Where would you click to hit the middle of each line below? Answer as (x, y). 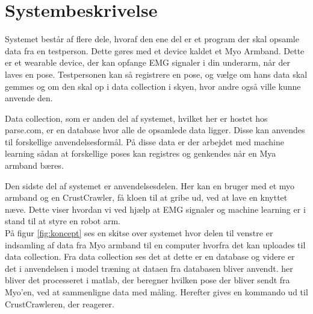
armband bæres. (34, 165)
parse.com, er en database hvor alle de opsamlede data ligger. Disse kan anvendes (155, 130)
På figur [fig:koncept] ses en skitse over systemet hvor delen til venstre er (139, 233)
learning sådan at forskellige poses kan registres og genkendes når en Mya (141, 153)
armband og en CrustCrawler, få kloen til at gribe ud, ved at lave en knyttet (146, 197)
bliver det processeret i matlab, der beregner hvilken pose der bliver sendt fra (147, 280)
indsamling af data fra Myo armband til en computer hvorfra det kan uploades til (155, 244)
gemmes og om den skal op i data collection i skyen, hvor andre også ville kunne (153, 86)
